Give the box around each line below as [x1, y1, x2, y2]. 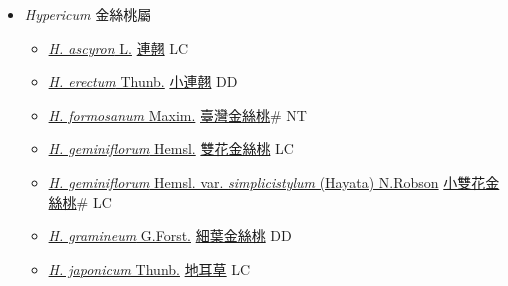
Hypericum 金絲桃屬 [24, 4, 152, 24]
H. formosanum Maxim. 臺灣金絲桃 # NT [48, 104, 307, 125]
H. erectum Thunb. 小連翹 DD [48, 71, 238, 92]
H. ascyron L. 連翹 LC [48, 37, 189, 58]
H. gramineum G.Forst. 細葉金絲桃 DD [48, 225, 292, 246]
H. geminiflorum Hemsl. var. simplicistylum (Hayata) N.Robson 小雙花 [48, 171, 486, 192]
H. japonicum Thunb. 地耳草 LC [48, 258, 251, 279]
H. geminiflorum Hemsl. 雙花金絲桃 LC [48, 138, 294, 159]
